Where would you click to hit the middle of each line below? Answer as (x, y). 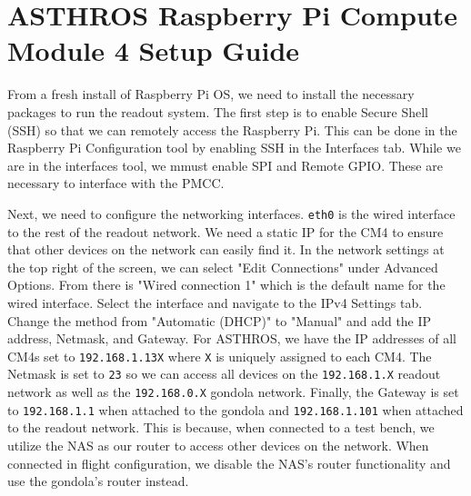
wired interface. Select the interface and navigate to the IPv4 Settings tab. (215, 302)
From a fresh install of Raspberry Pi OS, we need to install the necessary (211, 94)
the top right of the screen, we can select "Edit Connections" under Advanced (223, 267)
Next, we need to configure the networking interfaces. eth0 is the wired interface (231, 213)
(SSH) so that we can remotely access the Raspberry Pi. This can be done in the (232, 129)
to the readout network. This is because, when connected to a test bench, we (221, 427)
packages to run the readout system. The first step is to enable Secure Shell (218, 111)
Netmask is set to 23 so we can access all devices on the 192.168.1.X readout (224, 374)
